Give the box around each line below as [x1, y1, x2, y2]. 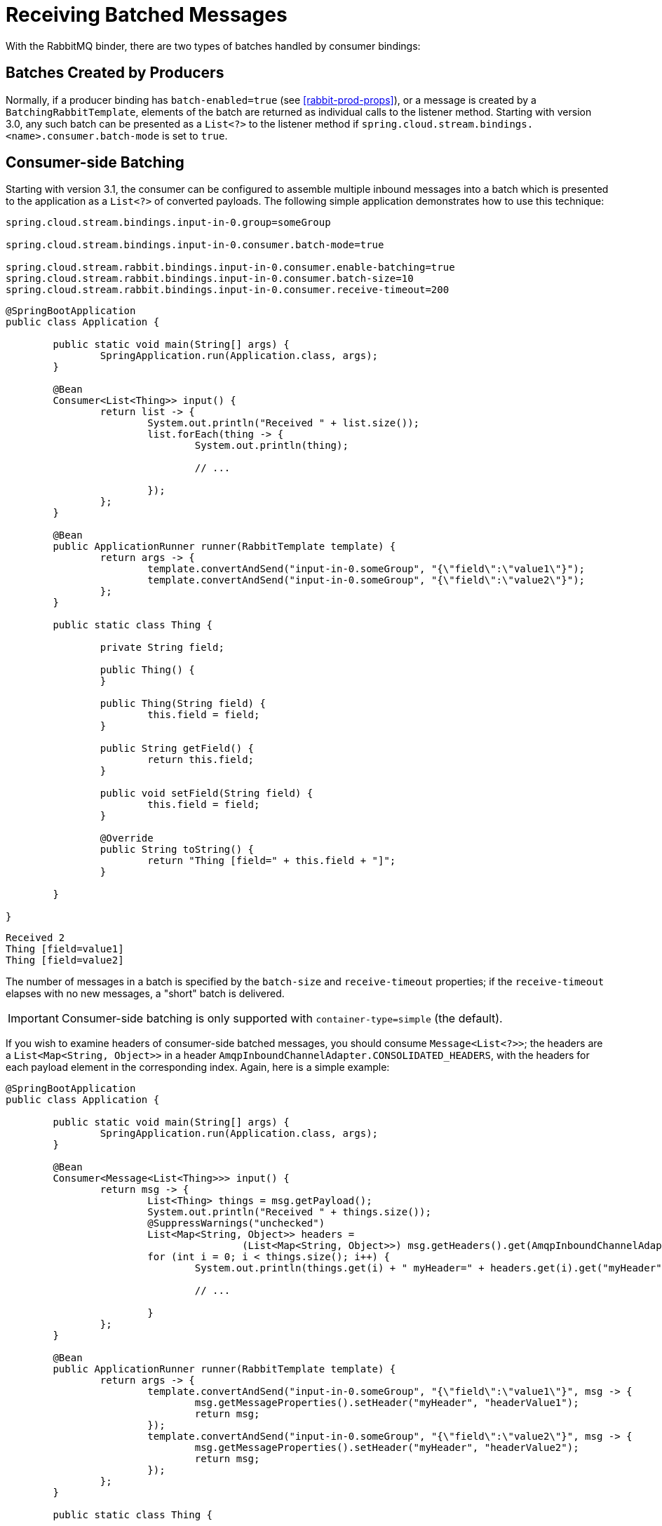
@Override [100, 832, 154, 844]
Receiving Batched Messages [6, 3, 288, 27]
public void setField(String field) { [100, 788, 313, 799]
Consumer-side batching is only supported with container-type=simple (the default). [61, 1011, 503, 1026]
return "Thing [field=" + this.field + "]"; [147, 855, 396, 867]
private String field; [100, 642, 224, 654]
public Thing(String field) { [100, 698, 266, 710]
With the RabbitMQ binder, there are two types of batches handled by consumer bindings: [6, 39, 421, 52]
